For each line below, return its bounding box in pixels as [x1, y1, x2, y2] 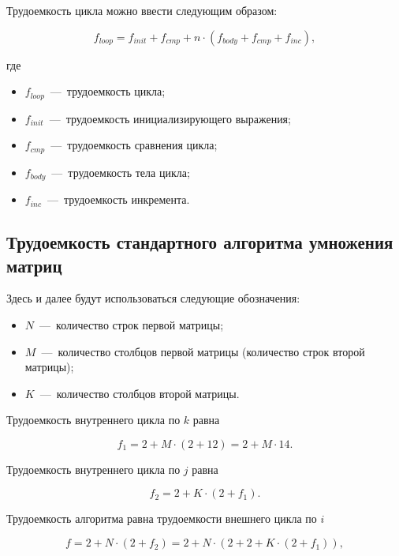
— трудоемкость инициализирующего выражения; [49, 110, 291, 126]
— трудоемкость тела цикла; [51, 163, 190, 180]
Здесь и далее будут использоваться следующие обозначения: [6, 290, 300, 306]
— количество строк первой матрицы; [39, 316, 224, 332]
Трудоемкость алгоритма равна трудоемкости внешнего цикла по [6, 510, 317, 527]
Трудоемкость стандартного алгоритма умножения [6, 230, 393, 254]
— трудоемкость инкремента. [47, 191, 190, 208]
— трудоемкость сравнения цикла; [50, 137, 218, 153]
